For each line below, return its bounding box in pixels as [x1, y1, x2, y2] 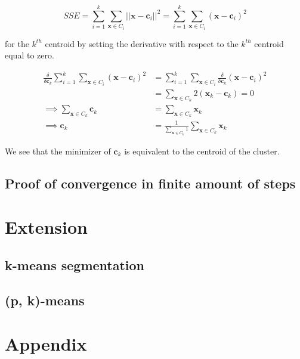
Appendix [5, 332, 87, 356]
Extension [5, 215, 88, 239]
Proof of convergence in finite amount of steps [5, 174, 296, 192]
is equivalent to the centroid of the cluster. [124, 144, 280, 157]
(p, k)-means [5, 290, 85, 309]
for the [5, 37, 29, 49]
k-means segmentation [5, 256, 145, 274]
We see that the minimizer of [5, 144, 111, 157]
